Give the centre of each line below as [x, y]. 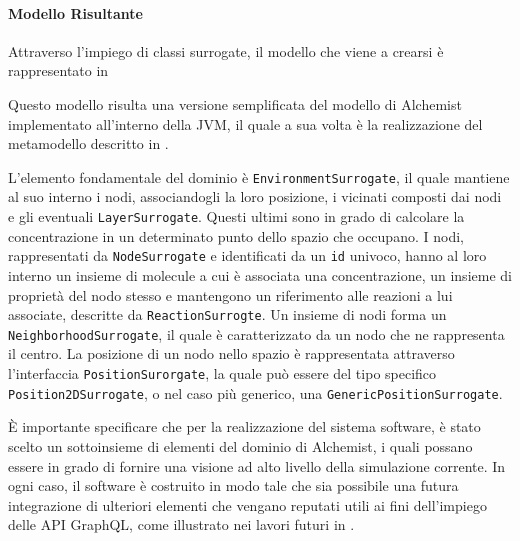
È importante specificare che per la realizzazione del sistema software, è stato [244, 426]
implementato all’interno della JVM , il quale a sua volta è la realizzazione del [245, 123]
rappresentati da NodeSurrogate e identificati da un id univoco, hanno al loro [247, 255]
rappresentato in [58, 70]
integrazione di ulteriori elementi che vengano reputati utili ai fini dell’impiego [247, 504]
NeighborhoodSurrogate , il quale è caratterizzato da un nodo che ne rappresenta [256, 333]
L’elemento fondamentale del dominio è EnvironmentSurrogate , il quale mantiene [259, 176]
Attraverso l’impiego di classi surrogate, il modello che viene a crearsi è [226, 50]
